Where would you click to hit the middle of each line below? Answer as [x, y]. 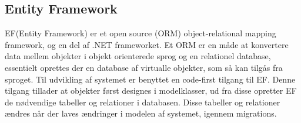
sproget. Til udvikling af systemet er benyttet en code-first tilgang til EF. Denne [150, 79]
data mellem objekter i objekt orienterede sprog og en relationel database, [138, 56]
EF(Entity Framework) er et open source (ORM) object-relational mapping [141, 33]
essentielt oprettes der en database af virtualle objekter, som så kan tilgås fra [144, 67]
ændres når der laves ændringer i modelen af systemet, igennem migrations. [141, 113]
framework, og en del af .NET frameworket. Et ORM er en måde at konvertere [147, 44]
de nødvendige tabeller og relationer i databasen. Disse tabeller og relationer [143, 102]
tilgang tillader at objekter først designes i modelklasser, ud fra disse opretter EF [151, 90]
